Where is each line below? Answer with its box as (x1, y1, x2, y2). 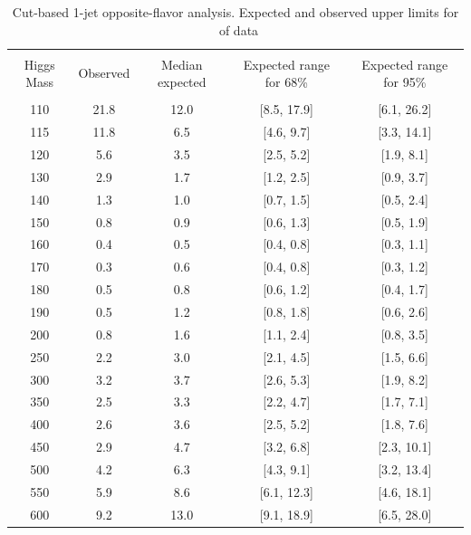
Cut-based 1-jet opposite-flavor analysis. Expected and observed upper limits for (12, 3, 459, 21)
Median (160, 54, 203, 73)
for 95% (383, 72, 427, 91)
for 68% (264, 72, 308, 91)
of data (218, 20, 259, 39)
